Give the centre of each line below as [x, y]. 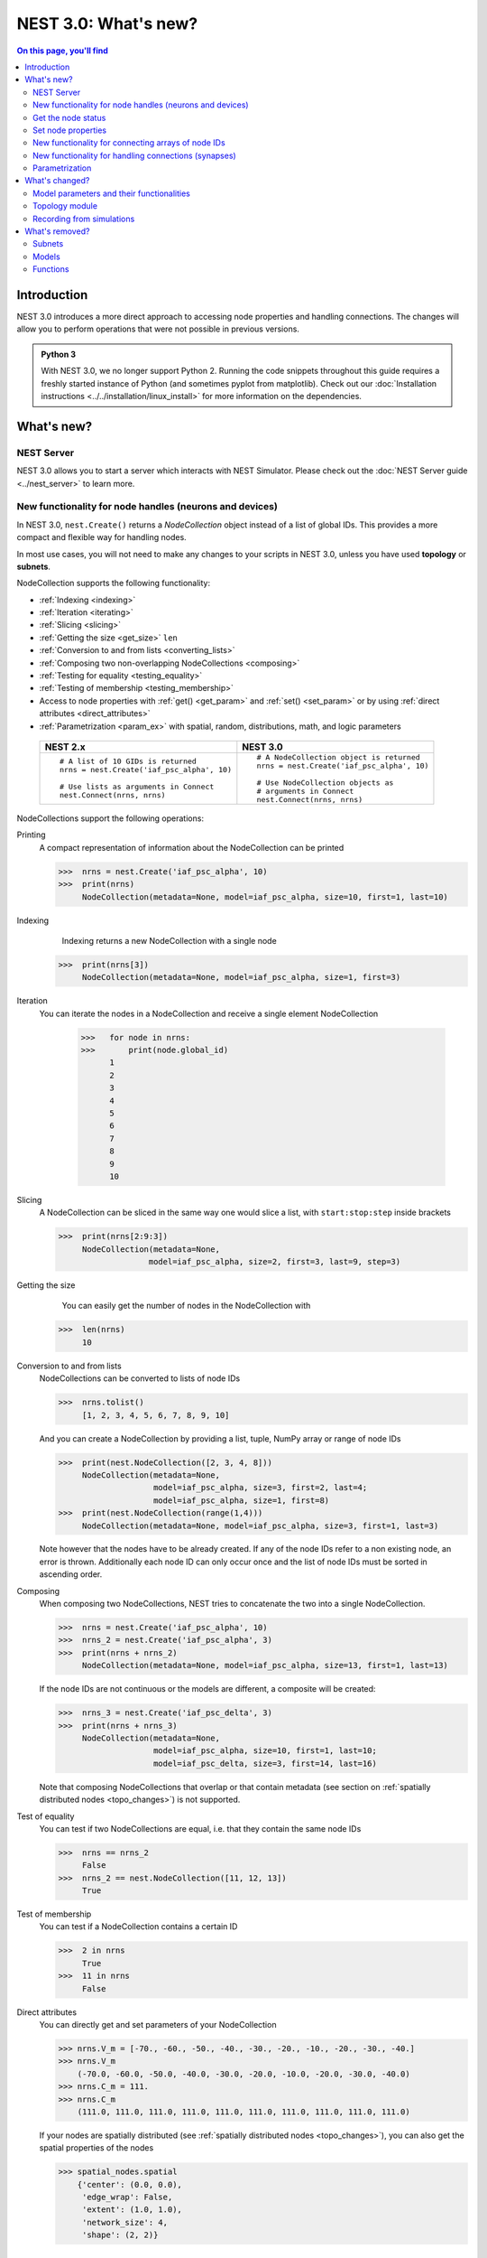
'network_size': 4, [125, 2222]
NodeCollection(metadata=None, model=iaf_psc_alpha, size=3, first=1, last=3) [260, 1526]
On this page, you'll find [62, 51]
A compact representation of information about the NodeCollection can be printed [192, 847]
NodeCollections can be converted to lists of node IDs [140, 1378]
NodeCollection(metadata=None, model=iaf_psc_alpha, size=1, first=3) [241, 977]
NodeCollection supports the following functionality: [114, 583]
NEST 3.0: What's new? [107, 23]
